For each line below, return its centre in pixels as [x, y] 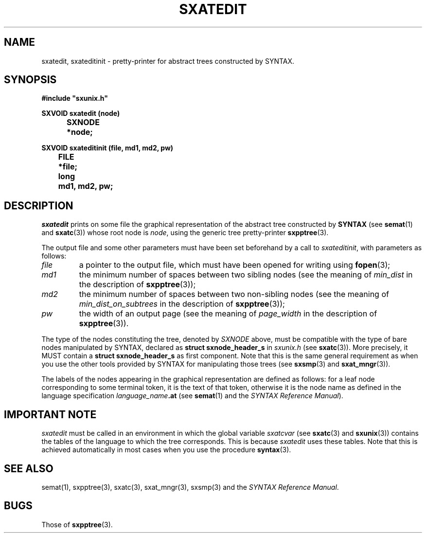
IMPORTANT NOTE [50, 414]
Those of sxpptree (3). [77, 524]
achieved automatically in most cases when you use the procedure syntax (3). [166, 450]
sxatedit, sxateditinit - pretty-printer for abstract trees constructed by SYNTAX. [168, 61]
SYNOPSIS [30, 80]
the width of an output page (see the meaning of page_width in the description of [228, 314]
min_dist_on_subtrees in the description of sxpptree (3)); [182, 304]
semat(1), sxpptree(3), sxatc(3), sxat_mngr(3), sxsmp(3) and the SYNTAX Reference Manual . [190, 487]
